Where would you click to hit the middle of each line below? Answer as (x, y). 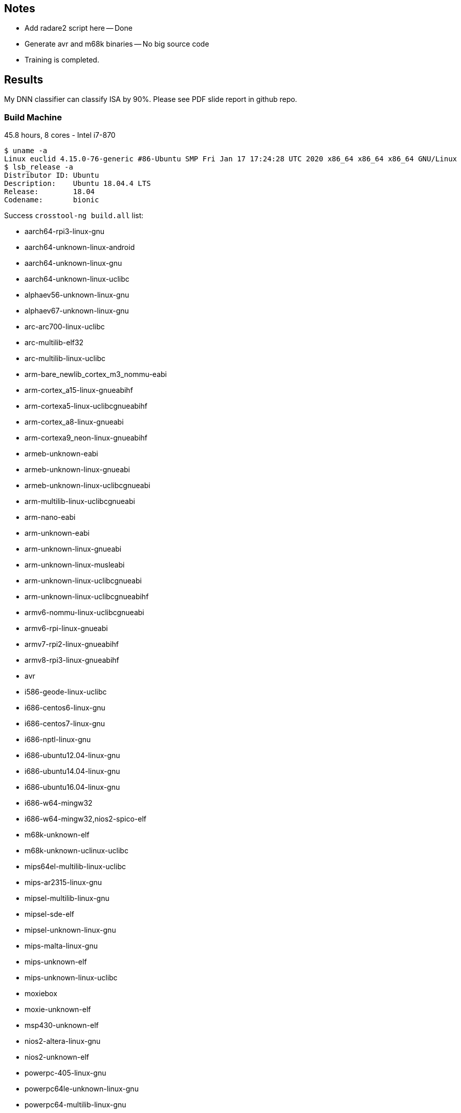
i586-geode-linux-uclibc (66, 692)
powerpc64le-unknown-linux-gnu (82, 1089)
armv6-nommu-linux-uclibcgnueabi (84, 613)
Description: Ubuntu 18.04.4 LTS (78, 184)
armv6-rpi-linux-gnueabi (66, 628)
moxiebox (41, 994)
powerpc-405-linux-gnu (65, 1073)
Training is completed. (62, 60)
